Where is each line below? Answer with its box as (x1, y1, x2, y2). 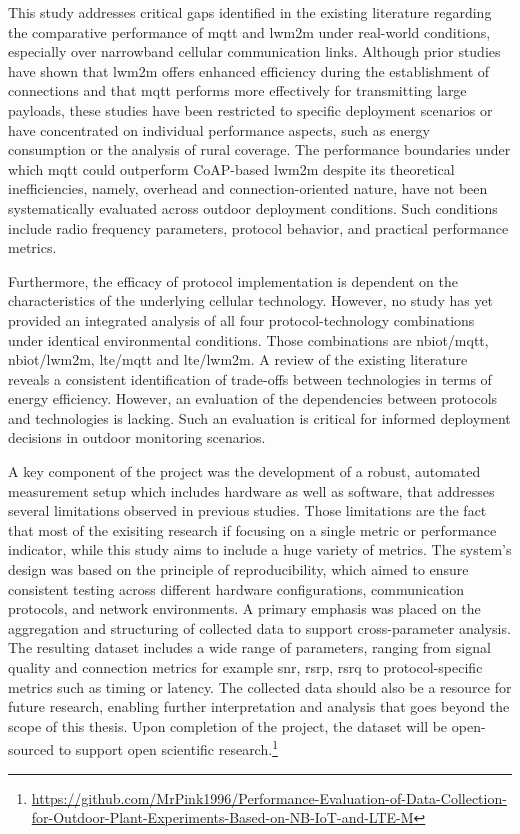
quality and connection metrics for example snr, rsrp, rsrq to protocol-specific (8, 657, 483, 677)
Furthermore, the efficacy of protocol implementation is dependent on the (8, 270, 458, 291)
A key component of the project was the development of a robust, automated (8, 461, 481, 482)
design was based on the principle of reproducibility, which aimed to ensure (8, 559, 469, 580)
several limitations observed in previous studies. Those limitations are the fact (8, 500, 487, 521)
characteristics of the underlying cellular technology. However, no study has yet (8, 290, 494, 311)
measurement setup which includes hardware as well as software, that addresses (8, 480, 495, 501)
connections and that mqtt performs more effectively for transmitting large (8, 80, 467, 101)
